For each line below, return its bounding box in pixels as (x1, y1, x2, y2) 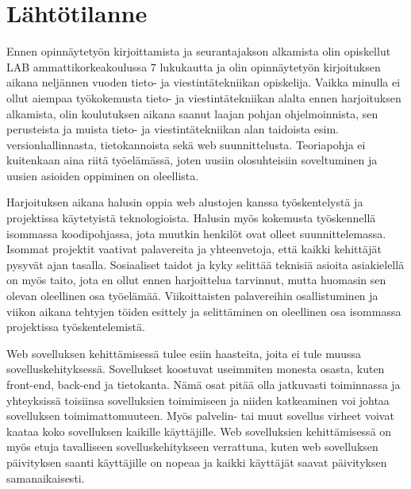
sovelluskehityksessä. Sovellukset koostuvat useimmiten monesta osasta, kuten (6, 360, 385, 377)
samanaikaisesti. (6, 469, 85, 486)
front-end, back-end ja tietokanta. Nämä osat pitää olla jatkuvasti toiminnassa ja (6, 376, 401, 392)
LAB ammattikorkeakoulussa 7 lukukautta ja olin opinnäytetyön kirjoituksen (6, 58, 381, 75)
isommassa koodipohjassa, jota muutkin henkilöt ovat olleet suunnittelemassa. (6, 225, 386, 241)
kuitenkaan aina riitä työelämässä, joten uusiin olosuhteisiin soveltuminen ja (6, 152, 378, 168)
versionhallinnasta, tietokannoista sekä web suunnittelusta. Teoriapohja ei (6, 136, 366, 152)
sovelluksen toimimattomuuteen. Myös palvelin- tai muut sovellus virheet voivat (6, 407, 394, 424)
